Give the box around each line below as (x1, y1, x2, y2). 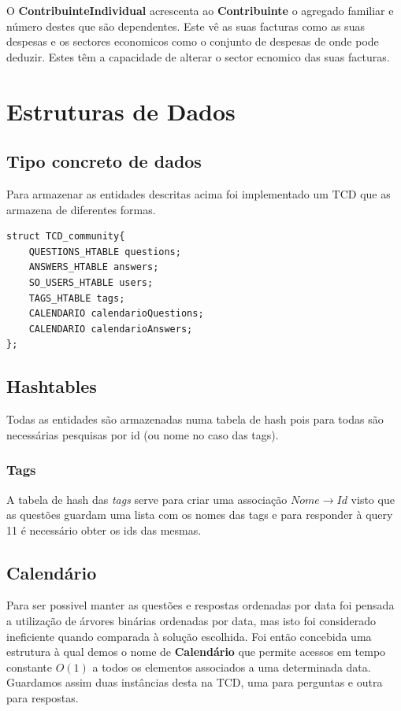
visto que (351, 491, 395, 507)
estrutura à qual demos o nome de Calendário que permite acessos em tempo (6, 643, 386, 660)
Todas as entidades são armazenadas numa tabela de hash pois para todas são (6, 411, 384, 428)
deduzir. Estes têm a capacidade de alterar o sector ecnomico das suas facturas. (6, 48, 390, 65)
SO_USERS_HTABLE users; (28, 276, 154, 288)
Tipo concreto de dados (6, 149, 202, 173)
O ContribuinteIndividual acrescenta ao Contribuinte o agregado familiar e (6, 2, 394, 18)
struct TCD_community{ (6, 231, 125, 243)
